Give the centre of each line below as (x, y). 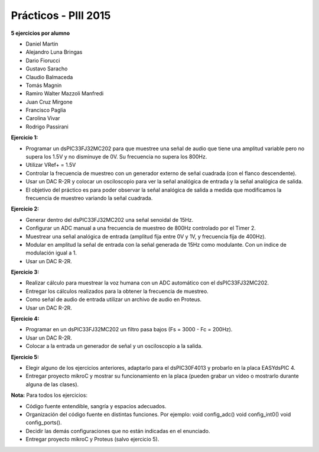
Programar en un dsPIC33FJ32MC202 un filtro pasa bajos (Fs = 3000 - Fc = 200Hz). (129, 330)
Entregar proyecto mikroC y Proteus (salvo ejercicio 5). (92, 439)
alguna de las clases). (52, 384)
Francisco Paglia (46, 110)
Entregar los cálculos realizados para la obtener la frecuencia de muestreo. (117, 291)
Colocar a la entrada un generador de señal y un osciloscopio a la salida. (114, 346)
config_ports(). (44, 422)
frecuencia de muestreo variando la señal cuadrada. (89, 198)
